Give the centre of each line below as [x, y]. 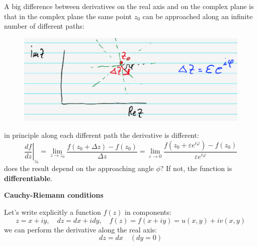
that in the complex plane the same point [68, 16]
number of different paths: [44, 26]
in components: [148, 212]
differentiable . [28, 178]
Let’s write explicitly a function [53, 212]
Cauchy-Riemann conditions [54, 195]
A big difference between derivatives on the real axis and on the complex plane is [129, 6]
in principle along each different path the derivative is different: [102, 135]
